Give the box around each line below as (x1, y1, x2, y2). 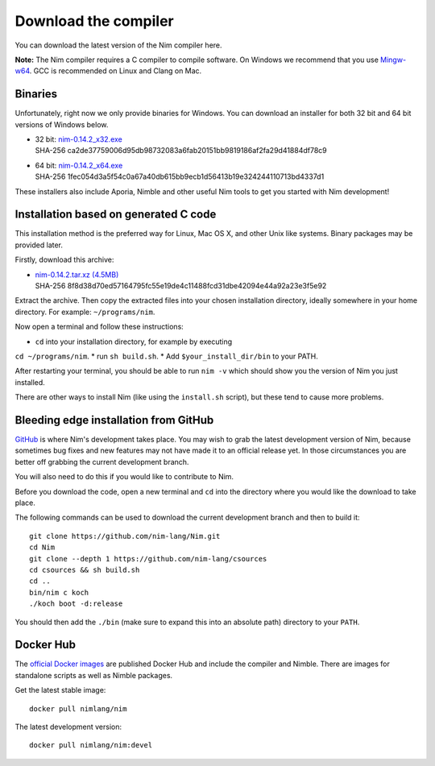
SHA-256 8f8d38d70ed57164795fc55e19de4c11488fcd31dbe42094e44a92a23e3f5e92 (35, 281, 327, 291)
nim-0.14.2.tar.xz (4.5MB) (35, 270, 119, 279)
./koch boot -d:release (29, 599, 123, 608)
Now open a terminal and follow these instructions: (14, 322, 184, 332)
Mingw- (379, 55, 407, 64)
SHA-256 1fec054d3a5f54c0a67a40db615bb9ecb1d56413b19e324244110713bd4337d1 (35, 172, 325, 181)
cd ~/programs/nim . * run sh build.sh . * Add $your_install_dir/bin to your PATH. (14, 351, 318, 361)
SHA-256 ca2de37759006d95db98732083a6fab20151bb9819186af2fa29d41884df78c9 (35, 146, 328, 155)
